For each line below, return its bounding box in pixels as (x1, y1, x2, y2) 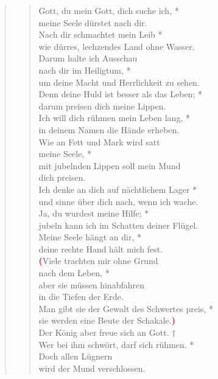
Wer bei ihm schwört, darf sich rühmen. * (38, 338, 194, 350)
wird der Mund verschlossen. (38, 361, 146, 374)
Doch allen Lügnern (38, 350, 113, 363)
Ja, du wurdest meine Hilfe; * (38, 207, 149, 220)
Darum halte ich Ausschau (38, 52, 138, 64)
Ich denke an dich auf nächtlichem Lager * (38, 183, 197, 195)
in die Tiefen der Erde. (38, 290, 124, 303)
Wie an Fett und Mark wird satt (38, 135, 160, 148)
